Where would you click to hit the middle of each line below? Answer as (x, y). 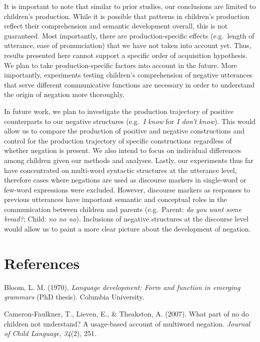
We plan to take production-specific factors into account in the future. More (120, 65)
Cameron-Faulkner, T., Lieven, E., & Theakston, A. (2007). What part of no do (126, 313)
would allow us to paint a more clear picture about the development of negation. (127, 229)
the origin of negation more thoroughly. (64, 94)
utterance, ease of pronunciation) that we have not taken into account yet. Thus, (128, 45)
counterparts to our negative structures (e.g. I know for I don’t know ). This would (130, 121)
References (42, 263)
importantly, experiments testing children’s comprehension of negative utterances (128, 75)
